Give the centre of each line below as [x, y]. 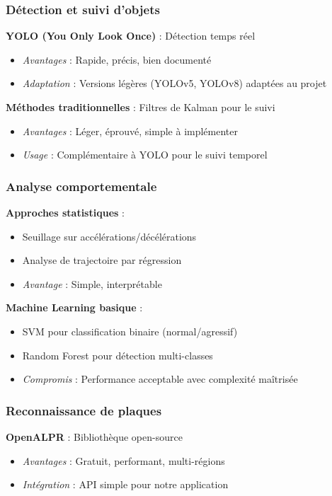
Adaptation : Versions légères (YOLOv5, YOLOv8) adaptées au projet [174, 83]
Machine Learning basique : [74, 307]
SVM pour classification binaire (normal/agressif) [130, 331]
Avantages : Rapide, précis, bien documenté [117, 59]
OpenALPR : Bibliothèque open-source [94, 436]
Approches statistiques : [65, 212]
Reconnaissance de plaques [84, 410]
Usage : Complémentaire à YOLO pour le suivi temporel [145, 155]
